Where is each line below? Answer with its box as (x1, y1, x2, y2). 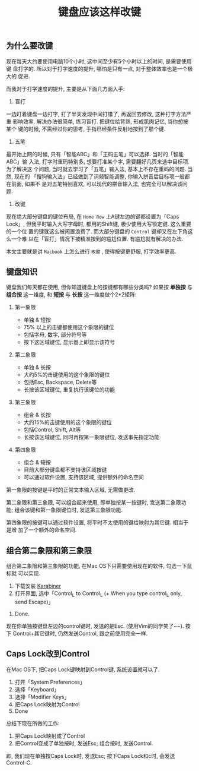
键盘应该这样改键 (57, 5, 141, 19)
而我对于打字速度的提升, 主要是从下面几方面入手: (6, 85, 126, 92)
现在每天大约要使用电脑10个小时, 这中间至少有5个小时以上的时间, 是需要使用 (6, 58, 192, 65)
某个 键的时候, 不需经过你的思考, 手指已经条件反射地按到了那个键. (6, 125, 166, 132)
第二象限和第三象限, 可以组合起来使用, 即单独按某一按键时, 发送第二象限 (6, 499, 181, 506)
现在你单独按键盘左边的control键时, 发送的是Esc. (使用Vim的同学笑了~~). (6, 623, 184, 630)
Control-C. (6, 759, 32, 766)
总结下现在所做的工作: (6, 719, 60, 726)
